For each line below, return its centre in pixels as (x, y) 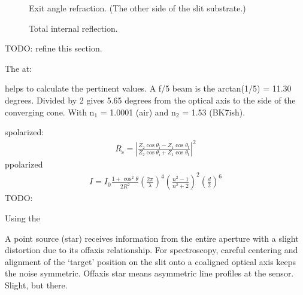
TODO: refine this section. (54, 48)
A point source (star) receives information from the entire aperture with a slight (152, 238)
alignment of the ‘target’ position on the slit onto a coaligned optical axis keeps (151, 261)
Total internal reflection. (73, 28)
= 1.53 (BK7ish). (214, 112)
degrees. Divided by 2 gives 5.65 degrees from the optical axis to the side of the (150, 100)
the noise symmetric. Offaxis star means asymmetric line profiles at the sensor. (149, 273)
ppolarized (24, 164)
